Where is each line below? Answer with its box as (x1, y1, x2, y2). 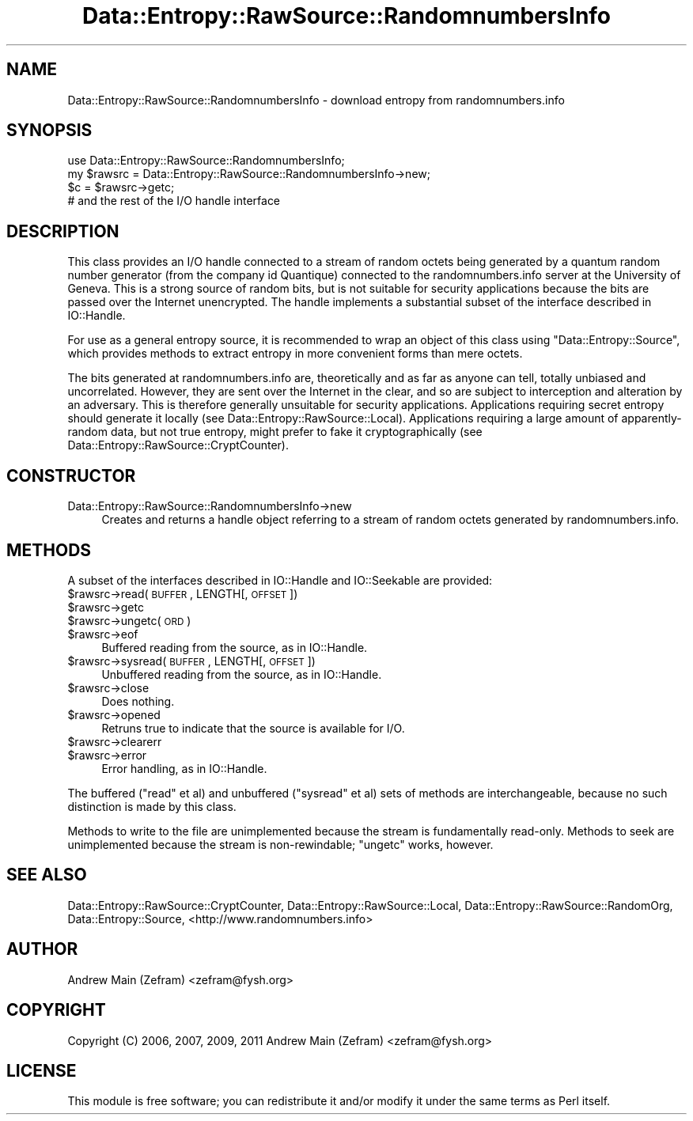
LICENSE (6, 1060, 77, 1081)
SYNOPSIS (6, 120, 93, 141)
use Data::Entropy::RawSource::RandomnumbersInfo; (67, 153, 345, 168)
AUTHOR (6, 939, 78, 960)
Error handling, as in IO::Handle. (101, 761, 267, 775)
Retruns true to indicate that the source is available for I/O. (101, 721, 405, 735)
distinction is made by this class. (67, 799, 237, 813)
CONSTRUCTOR (6, 465, 136, 486)
